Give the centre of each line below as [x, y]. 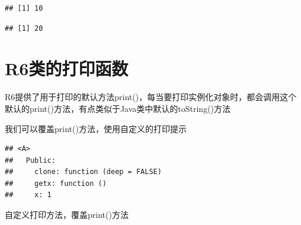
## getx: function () [56, 183]
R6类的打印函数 [67, 68]
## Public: [30, 160]
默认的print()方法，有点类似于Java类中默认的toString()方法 [118, 108]
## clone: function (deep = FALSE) [83, 172]
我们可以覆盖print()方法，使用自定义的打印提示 [96, 128]
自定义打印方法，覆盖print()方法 [67, 215]
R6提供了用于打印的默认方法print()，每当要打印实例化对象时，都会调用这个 [151, 97]
